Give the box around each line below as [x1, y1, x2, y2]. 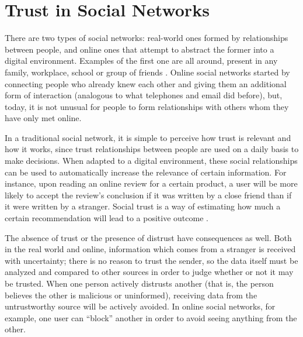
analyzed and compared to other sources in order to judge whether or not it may [5, 266, 294, 278]
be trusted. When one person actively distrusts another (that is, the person [5, 277, 274, 289]
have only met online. [5, 112, 82, 124]
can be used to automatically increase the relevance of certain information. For [5, 166, 287, 178]
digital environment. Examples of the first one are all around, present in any [5, 54, 278, 67]
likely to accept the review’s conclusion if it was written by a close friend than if [5, 188, 292, 201]
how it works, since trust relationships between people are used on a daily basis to [5, 143, 299, 155]
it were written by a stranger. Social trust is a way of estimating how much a [5, 200, 281, 212]
